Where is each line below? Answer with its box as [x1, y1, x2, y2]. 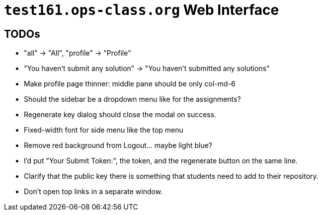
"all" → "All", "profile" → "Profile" [24, 49, 131, 58]
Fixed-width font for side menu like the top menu [24, 126, 183, 135]
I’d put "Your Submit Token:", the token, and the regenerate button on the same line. [24, 156, 298, 165]
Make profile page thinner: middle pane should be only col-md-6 [24, 79, 236, 88]
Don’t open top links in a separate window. [24, 187, 163, 196]
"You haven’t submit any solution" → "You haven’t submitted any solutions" [24, 64, 270, 73]
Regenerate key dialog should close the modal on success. [24, 110, 217, 119]
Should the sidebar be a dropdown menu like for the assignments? [24, 95, 241, 104]
